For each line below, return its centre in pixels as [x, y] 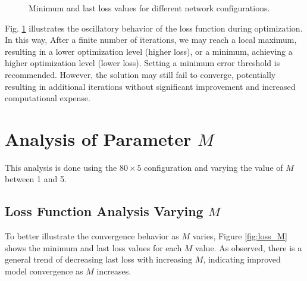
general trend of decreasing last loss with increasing [99, 259]
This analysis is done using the [61, 167]
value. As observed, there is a [249, 247]
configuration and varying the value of [214, 167]
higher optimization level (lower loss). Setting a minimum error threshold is [142, 63]
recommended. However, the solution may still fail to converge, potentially [140, 74]
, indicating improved [242, 259]
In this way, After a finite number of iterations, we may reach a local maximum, [151, 40]
